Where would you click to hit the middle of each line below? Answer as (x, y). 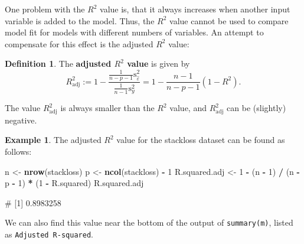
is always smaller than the (107, 108)
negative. (21, 120)
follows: (18, 152)
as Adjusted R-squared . (49, 234)
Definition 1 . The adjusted (58, 64)
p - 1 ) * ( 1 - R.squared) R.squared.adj (74, 183)
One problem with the (45, 9)
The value (23, 108)
